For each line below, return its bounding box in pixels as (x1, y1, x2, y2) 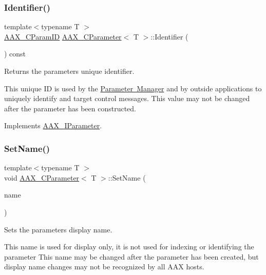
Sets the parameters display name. (4, 224, 112, 234)
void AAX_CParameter (4, 172, 80, 183)
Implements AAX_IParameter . (4, 120, 102, 131)
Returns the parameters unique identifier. (4, 66, 135, 76)
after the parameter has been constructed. (4, 103, 136, 113)
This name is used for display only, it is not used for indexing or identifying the (4, 241, 254, 252)
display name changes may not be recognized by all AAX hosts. (4, 261, 204, 272)
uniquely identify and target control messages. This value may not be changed (4, 93, 250, 104)
